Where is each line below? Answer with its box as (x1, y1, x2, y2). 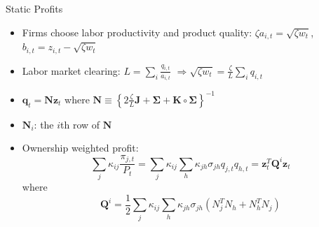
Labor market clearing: (22, 63, 121, 78)
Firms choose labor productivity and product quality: (22, 24, 252, 39)
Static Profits (6, 1, 63, 15)
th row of (60, 117, 100, 131)
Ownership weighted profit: (22, 140, 139, 155)
